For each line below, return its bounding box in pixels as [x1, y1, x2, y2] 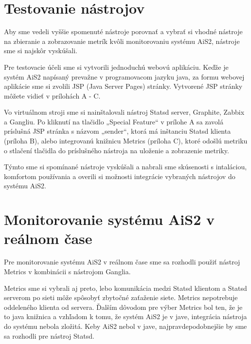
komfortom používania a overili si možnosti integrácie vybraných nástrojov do [4, 171, 235, 181]
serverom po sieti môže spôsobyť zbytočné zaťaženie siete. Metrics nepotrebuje [4, 292, 238, 303]
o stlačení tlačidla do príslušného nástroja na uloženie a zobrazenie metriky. [4, 145, 229, 155]
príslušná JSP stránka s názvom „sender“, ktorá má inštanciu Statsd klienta [4, 126, 231, 136]
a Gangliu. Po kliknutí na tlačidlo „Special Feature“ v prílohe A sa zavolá [4, 116, 224, 126]
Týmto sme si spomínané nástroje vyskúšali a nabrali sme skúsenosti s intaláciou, [4, 162, 247, 172]
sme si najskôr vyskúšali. [4, 45, 77, 56]
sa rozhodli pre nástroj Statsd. [4, 330, 94, 341]
